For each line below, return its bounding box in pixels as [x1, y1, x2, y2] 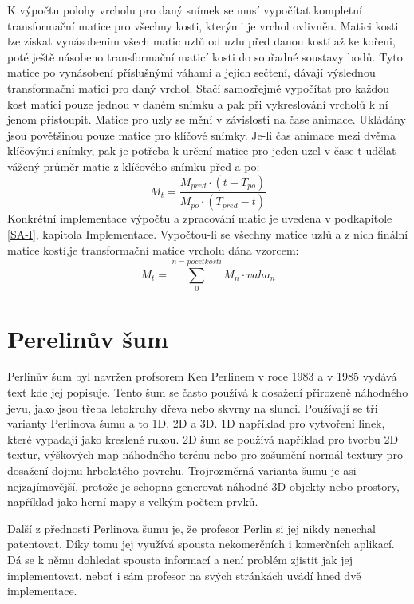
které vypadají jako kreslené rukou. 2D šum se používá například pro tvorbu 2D [7, 430, 399, 447]
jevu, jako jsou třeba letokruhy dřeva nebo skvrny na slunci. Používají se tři [7, 399, 378, 416]
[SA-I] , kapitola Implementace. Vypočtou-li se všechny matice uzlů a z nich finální [7, 226, 408, 242]
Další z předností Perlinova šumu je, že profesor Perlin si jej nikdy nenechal [7, 519, 376, 536]
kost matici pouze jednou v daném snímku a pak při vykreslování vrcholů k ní [7, 95, 388, 112]
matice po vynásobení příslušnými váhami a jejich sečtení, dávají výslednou [7, 64, 376, 81]
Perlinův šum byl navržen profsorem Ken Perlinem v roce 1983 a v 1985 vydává [7, 368, 397, 385]
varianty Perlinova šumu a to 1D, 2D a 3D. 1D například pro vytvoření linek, [7, 415, 385, 432]
